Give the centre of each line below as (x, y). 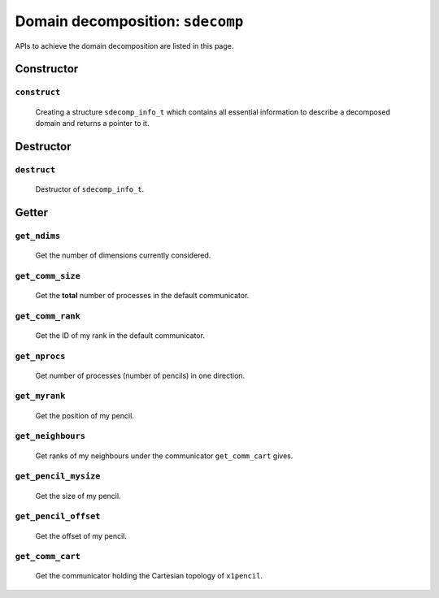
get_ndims (38, 236)
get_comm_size (48, 276)
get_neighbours (50, 436)
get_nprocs (40, 356)
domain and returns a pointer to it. (92, 123)
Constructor (47, 69)
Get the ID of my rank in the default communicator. (120, 335)
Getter (32, 212)
